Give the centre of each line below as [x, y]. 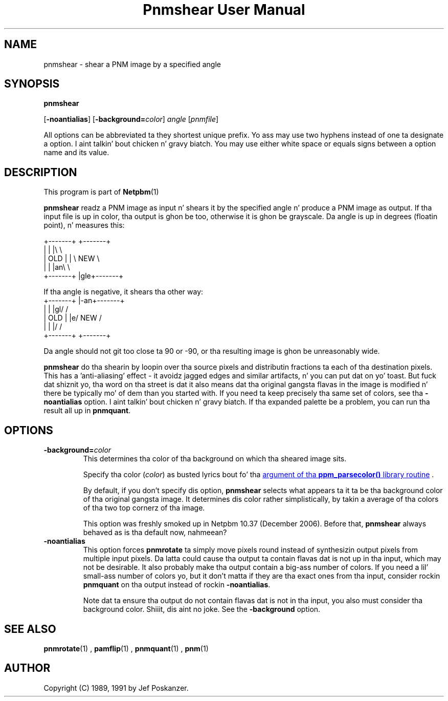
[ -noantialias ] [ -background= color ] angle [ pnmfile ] [131, 119]
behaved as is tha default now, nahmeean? [155, 533]
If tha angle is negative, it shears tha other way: [124, 292]
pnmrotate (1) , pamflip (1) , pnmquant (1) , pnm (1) [126, 648]
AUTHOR [27, 668]
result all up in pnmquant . [87, 411]
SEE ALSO [30, 629]
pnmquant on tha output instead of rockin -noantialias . [177, 585]
